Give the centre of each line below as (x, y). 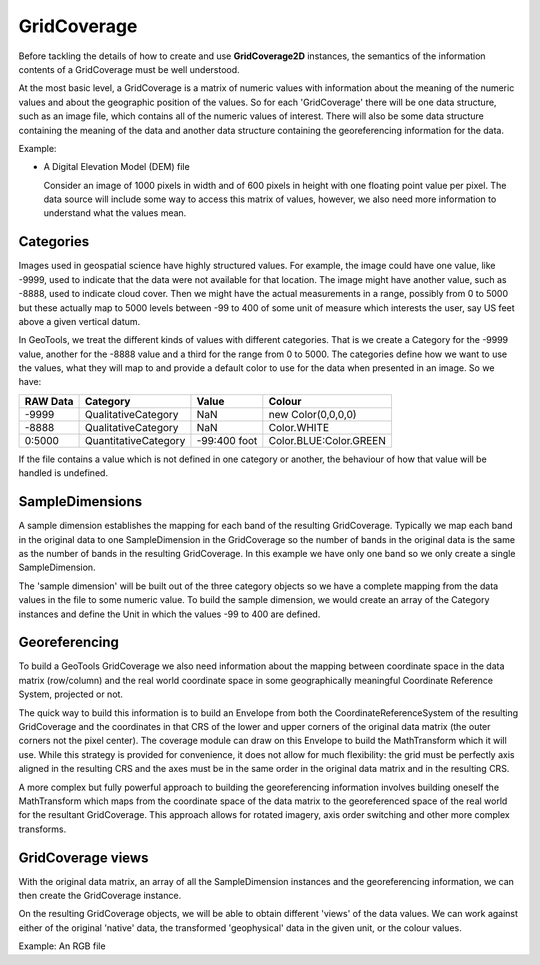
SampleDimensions (80, 501)
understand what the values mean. (115, 213)
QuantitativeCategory (135, 440)
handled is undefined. (63, 473)
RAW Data (49, 401)
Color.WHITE (299, 427)
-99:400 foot (227, 440)
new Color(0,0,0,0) (312, 414)
